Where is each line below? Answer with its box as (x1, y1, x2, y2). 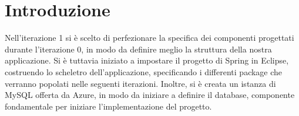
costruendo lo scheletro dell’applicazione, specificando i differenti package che (5, 65, 283, 78)
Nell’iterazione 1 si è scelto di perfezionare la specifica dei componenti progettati (5, 31, 294, 44)
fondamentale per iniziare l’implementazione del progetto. (5, 100, 212, 112)
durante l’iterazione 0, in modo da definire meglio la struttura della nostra (5, 43, 272, 55)
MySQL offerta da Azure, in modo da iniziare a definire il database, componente (5, 89, 295, 101)
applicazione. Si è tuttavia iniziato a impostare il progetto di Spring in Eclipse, (5, 54, 289, 66)
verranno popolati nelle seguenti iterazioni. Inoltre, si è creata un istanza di (5, 77, 276, 89)
